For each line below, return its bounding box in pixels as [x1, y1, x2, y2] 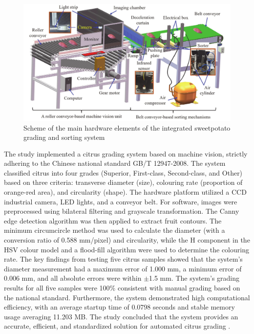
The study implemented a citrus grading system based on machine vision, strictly [4, 148, 248, 158]
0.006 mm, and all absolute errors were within [4, 273, 142, 283]
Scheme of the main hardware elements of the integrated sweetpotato [23, 122, 231, 133]
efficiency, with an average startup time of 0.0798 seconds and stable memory [4, 302, 235, 312]
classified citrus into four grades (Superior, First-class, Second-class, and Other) [4, 167, 243, 178]
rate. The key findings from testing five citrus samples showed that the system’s [4, 254, 243, 264]
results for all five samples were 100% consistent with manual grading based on [4, 283, 240, 292]
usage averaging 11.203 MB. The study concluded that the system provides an [4, 311, 238, 321]
